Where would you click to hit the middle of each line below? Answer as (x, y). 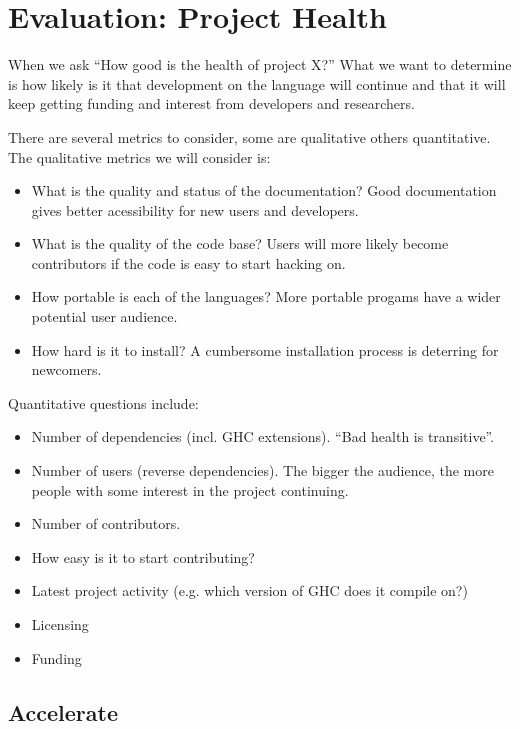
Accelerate (63, 711)
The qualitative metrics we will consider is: (139, 156)
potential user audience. (104, 316)
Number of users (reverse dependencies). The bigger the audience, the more (262, 470)
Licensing (60, 624)
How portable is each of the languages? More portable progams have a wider (266, 296)
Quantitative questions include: (103, 402)
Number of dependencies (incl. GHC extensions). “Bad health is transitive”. (263, 436)
